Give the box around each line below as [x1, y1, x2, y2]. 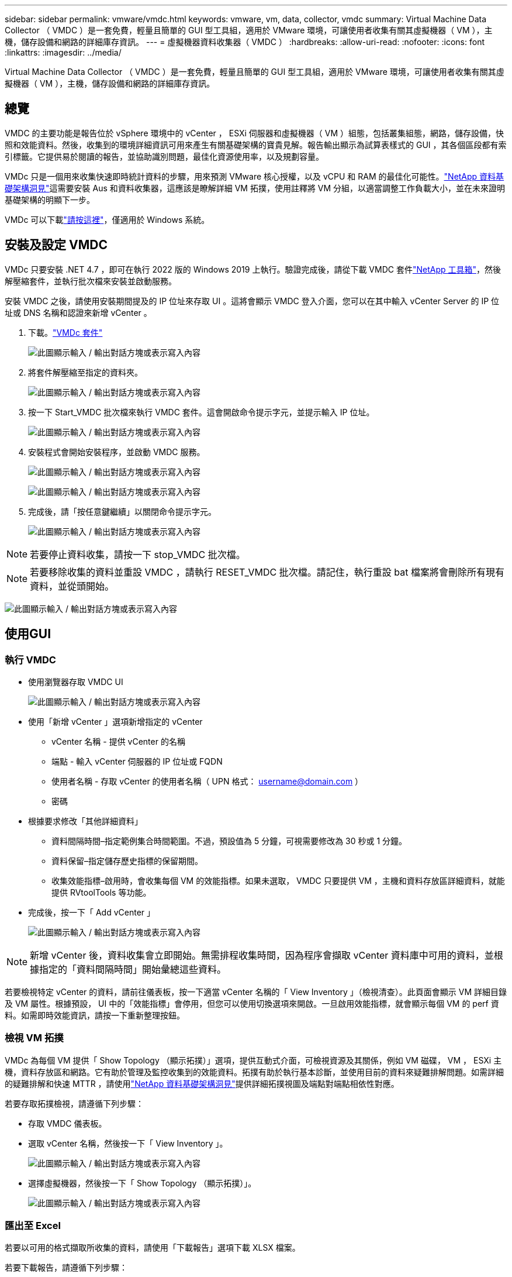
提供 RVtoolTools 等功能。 [51, 887, 151, 897]
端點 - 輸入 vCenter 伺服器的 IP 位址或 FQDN [51, 756, 223, 766]
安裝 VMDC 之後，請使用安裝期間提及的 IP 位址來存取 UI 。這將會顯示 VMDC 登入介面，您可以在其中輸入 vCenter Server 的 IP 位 [5, 295, 500, 306]
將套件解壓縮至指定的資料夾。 [28, 367, 143, 377]
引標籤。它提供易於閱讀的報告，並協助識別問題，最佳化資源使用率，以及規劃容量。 [5, 151, 324, 161]
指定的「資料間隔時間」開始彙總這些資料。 [39, 963, 227, 975]
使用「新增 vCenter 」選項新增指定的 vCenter [28, 716, 203, 727]
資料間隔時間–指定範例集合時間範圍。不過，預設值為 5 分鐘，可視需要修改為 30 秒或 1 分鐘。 [51, 835, 407, 846]
